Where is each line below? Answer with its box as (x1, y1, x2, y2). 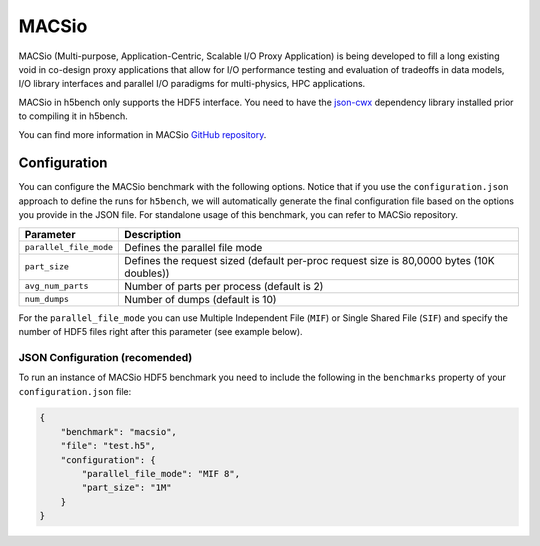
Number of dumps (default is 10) (124, 292, 277, 306)
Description (124, 227, 182, 241)
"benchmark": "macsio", (60, 426, 177, 437)
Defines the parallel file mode (124, 240, 263, 254)
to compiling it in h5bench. (18, 110, 129, 122)
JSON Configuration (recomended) (18, 350, 193, 364)
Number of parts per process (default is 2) (124, 279, 324, 293)
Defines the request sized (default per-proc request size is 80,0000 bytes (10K (124, 253, 495, 267)
